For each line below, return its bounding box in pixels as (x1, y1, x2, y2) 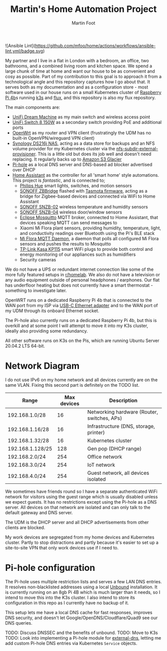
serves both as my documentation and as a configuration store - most (5, 84, 148, 90)
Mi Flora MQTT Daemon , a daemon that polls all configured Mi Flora (19, 235, 159, 241)
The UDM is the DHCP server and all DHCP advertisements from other (5, 519, 149, 525)
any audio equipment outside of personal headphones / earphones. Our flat (5, 277, 160, 283)
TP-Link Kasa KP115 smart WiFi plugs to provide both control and (19, 246, 153, 252)
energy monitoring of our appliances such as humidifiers (19, 251, 136, 257)
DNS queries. (5, 620, 32, 626)
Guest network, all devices (87, 469, 150, 476)
